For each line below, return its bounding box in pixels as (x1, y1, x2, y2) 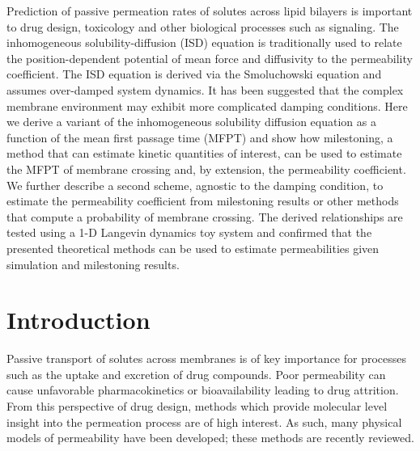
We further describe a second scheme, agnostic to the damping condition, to (6, 176, 384, 193)
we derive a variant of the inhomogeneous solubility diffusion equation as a (6, 113, 376, 130)
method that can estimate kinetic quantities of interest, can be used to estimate (6, 145, 402, 162)
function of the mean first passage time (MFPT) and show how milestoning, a (6, 129, 393, 145)
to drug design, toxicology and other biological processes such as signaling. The (6, 18, 399, 35)
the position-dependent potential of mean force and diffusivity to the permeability (6, 49, 413, 66)
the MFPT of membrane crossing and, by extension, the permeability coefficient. (6, 160, 406, 177)
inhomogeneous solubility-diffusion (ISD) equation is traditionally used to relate (6, 34, 402, 51)
